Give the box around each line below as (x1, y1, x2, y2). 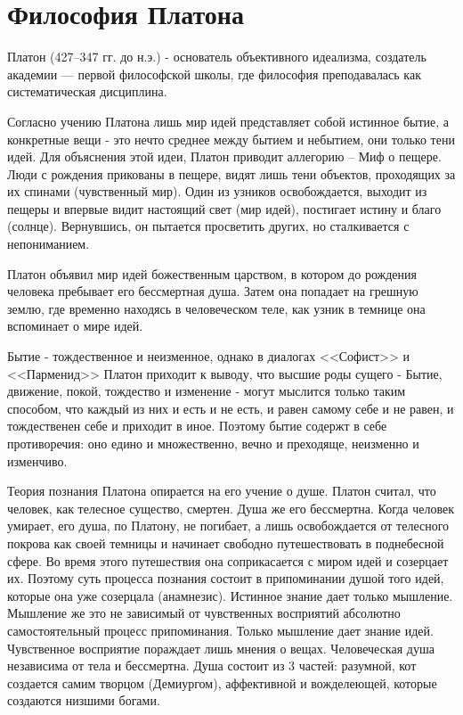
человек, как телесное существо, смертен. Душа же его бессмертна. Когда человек (7, 498, 454, 517)
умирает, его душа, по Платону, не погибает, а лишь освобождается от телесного (7, 516, 450, 535)
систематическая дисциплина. (7, 82, 167, 101)
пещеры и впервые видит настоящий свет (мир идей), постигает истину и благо (7, 199, 442, 218)
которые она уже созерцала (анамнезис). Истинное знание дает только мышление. (7, 586, 453, 604)
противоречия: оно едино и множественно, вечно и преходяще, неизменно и (7, 434, 419, 452)
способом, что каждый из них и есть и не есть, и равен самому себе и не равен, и (7, 399, 454, 417)
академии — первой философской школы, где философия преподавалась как (7, 64, 421, 83)
